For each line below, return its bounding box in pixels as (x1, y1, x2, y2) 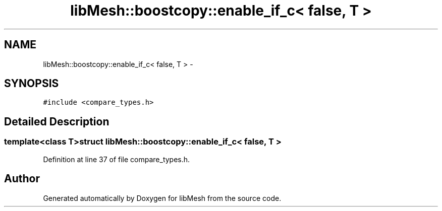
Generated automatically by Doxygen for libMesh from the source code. (43, 193, 282, 202)
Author (4, 172, 40, 185)
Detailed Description (4, 115, 109, 128)
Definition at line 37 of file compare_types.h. (43, 155, 190, 164)
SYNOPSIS (4, 77, 59, 90)
